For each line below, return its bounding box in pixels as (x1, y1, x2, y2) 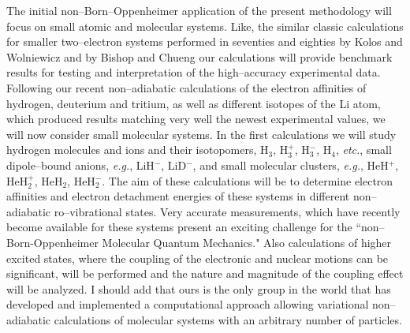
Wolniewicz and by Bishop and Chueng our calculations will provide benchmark (6, 48, 393, 65)
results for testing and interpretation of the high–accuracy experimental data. (6, 64, 381, 80)
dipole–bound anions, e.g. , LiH (6, 156, 155, 173)
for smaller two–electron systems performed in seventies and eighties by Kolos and (6, 33, 403, 50)
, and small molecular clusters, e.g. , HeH (192, 156, 389, 173)
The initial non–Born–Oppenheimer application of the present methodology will (6, 2, 392, 18)
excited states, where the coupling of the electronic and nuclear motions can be (6, 249, 389, 266)
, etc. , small (335, 141, 392, 158)
